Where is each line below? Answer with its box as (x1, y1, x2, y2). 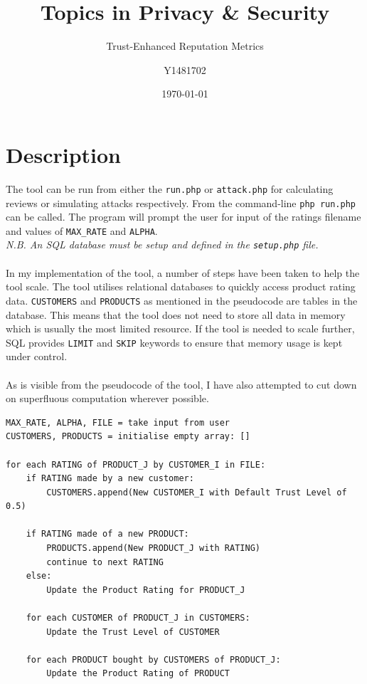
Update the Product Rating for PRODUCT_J (46, 584, 245, 595)
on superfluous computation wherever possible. (6, 391, 209, 406)
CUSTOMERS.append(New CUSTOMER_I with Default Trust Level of (46, 487, 347, 498)
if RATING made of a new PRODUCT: (26, 529, 189, 540)
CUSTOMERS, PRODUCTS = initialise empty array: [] (6, 431, 250, 442)
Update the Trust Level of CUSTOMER (46, 626, 220, 637)
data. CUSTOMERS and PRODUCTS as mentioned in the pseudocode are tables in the (6, 293, 358, 307)
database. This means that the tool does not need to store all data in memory (6, 307, 346, 322)
